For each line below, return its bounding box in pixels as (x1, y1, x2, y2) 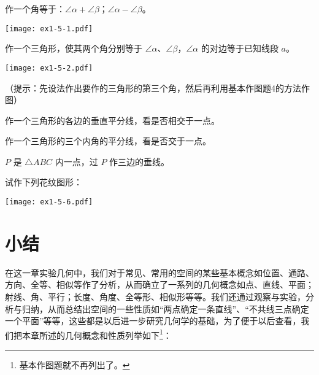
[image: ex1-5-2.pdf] (5, 63, 93, 72)
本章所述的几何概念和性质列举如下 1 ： (21, 327, 172, 341)
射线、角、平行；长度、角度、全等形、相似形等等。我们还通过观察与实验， (5, 290, 306, 303)
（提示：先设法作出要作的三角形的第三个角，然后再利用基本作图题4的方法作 (5, 81, 310, 94)
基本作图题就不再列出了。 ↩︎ (19, 358, 130, 371)
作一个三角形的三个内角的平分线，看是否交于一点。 (5, 134, 211, 147)
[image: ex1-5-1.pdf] (5, 24, 93, 33)
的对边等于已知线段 (201, 42, 279, 55)
